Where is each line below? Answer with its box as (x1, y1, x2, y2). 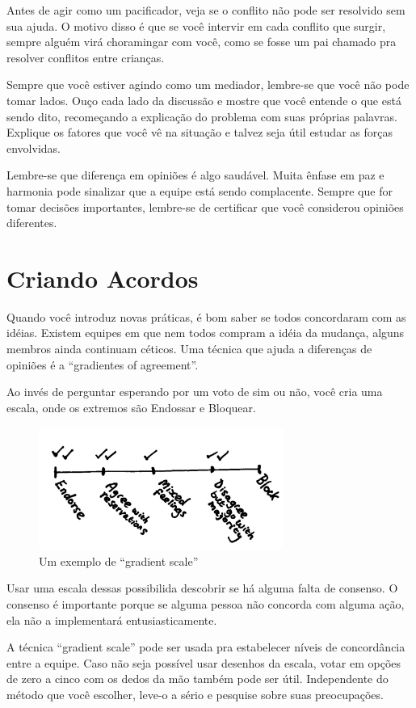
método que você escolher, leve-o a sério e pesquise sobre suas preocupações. (6, 685, 384, 702)
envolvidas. (6, 139, 61, 156)
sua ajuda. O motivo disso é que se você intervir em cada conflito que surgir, (6, 17, 386, 34)
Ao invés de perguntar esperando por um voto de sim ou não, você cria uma (6, 383, 383, 400)
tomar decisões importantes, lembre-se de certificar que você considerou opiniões (6, 198, 404, 215)
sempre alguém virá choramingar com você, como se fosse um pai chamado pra (6, 33, 397, 50)
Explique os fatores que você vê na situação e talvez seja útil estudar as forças (6, 124, 393, 141)
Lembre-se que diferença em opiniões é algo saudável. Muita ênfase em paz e (6, 166, 384, 183)
